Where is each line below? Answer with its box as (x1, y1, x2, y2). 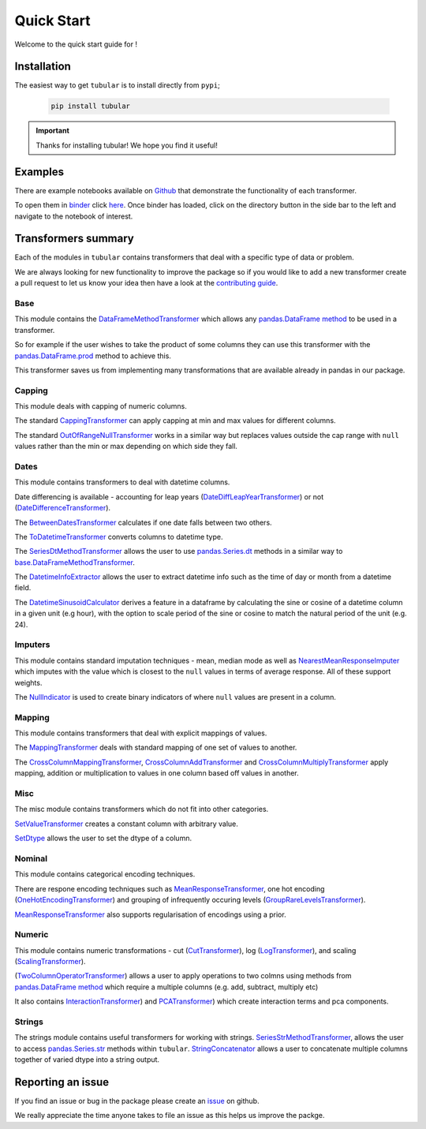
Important (35, 126, 70, 136)
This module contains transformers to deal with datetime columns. (14, 477, 230, 487)
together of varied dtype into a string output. (14, 1055, 160, 1064)
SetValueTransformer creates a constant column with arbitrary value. (14, 819, 238, 828)
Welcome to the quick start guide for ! (14, 39, 138, 49)
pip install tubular (50, 102, 130, 110)
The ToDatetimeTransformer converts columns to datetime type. (14, 532, 224, 541)
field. (14, 583, 32, 593)
